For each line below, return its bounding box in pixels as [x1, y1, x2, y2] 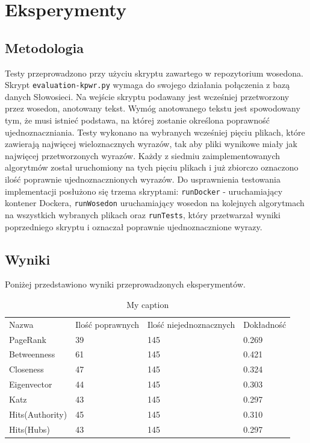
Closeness [9, 363, 44, 375]
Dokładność [243, 318, 287, 330]
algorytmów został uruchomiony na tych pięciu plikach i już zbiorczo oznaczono [5, 161, 299, 174]
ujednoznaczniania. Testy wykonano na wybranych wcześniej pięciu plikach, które [5, 125, 305, 138]
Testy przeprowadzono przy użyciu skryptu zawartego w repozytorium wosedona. [5, 66, 303, 79]
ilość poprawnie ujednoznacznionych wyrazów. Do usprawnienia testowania [5, 172, 281, 185]
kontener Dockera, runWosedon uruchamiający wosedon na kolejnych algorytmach [5, 196, 305, 209]
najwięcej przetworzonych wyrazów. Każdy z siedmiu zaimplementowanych [5, 149, 281, 162]
